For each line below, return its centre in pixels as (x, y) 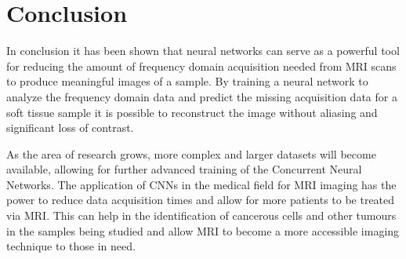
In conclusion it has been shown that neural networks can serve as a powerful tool (203, 51)
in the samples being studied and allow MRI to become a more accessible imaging (203, 230)
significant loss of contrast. (70, 128)
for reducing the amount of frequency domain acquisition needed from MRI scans (201, 66)
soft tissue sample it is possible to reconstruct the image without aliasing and (192, 112)
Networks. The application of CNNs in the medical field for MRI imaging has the (201, 184)
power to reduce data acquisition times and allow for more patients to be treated (201, 200)
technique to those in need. (71, 246)
